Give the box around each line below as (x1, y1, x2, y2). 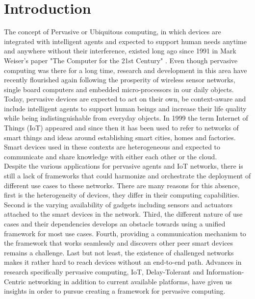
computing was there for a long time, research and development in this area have (4, 65, 247, 75)
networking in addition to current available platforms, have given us (28, 276, 232, 286)
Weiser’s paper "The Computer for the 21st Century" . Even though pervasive (4, 55, 238, 65)
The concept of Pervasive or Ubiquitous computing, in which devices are (4, 26, 221, 37)
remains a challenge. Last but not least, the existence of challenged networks (4, 247, 234, 257)
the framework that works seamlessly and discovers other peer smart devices (4, 238, 233, 248)
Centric (4, 276, 26, 286)
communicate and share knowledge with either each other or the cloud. (4, 151, 217, 161)
